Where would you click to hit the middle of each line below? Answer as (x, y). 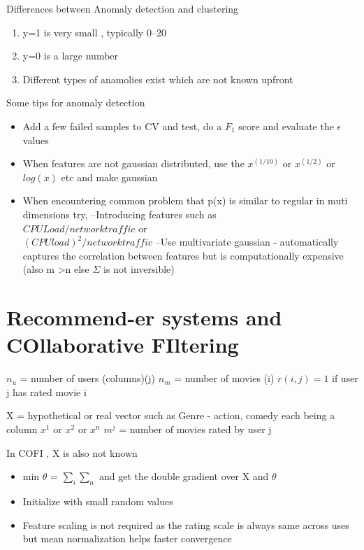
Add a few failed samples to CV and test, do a (122, 126)
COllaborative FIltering (123, 345)
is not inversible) (139, 269)
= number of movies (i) (224, 378)
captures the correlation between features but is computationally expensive (183, 255)
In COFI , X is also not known (72, 452)
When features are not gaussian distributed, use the (133, 163)
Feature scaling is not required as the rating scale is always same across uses (186, 524)
